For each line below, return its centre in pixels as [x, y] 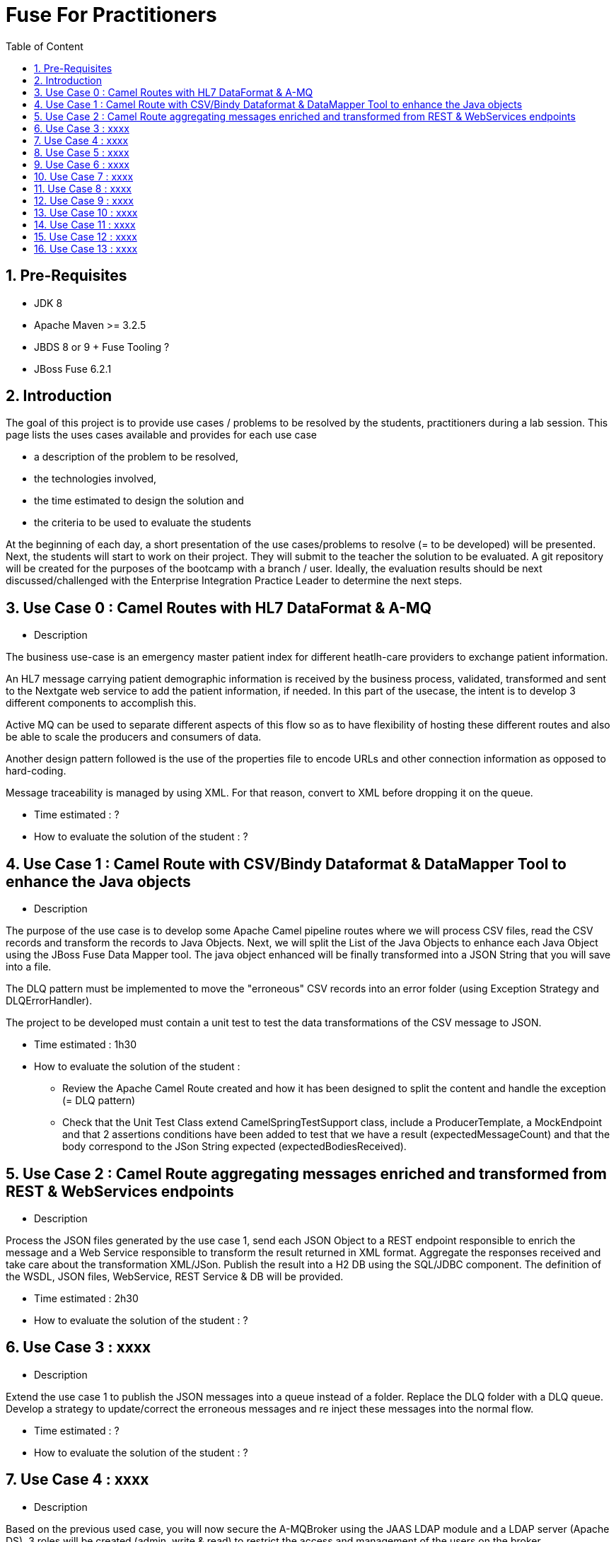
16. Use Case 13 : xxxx [86, 248]
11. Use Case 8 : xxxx [83, 188]
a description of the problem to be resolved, [136, 457]
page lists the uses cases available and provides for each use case [161, 435]
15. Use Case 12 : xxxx [86, 236]
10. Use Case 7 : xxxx [84, 176]
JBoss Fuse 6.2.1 [73, 369]
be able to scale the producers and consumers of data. [134, 737]
